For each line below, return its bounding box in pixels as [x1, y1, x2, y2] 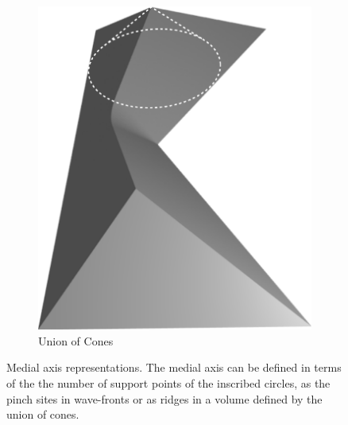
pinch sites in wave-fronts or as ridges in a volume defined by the [6, 390, 323, 407]
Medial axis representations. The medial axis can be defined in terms [6, 359, 342, 376]
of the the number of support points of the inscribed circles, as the [6, 374, 331, 391]
